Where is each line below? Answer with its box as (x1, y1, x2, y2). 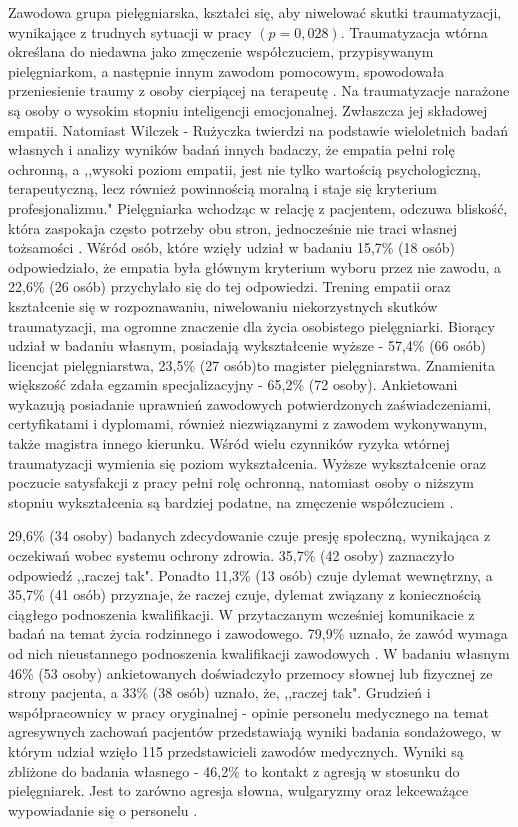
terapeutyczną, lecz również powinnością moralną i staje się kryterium (8, 178, 437, 199)
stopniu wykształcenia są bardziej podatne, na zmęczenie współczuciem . (8, 491, 454, 512)
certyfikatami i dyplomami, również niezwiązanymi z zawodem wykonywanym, (8, 413, 488, 434)
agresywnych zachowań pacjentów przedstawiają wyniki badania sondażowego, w (8, 721, 502, 742)
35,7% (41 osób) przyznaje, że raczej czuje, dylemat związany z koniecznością (8, 584, 482, 605)
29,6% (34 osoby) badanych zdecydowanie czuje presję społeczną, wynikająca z (8, 525, 491, 546)
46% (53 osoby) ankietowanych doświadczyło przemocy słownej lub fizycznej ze (8, 662, 493, 683)
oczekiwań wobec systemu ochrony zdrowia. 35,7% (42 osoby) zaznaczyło (8, 545, 455, 566)
